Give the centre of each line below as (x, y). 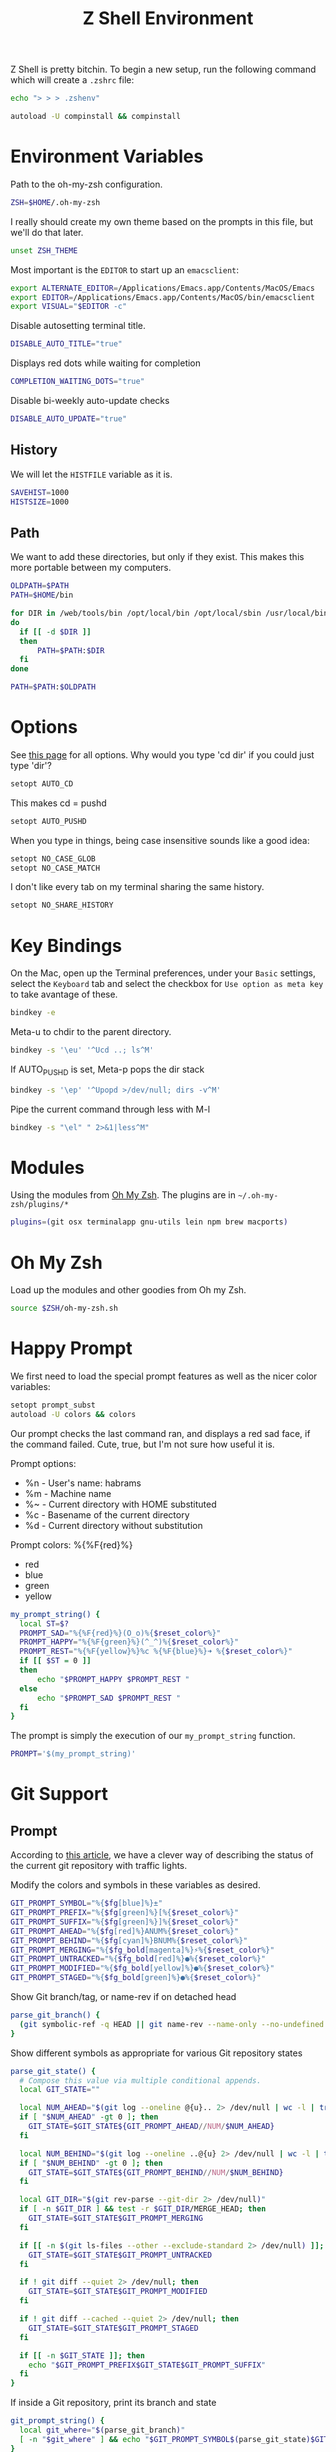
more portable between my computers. (91, 568)
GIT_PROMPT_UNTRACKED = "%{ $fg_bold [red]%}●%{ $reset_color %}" (138, 1959)
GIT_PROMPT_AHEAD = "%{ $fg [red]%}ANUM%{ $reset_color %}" (125, 1931)
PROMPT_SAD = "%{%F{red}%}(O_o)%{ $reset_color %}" (120, 1633)
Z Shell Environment (168, 18)
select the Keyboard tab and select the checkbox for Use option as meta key (167, 984)
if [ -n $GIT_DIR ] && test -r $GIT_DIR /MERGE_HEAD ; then (143, 2209)
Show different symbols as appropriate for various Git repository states (156, 2053)
